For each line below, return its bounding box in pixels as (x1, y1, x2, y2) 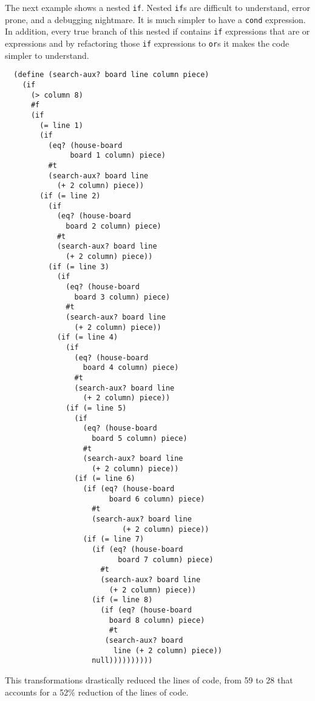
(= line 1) (39, 121, 83, 130)
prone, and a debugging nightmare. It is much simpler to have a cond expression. (5, 13, 306, 25)
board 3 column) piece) (74, 292, 171, 301)
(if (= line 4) (56, 333, 118, 342)
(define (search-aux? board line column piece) (13, 70, 209, 79)
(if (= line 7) (83, 535, 144, 544)
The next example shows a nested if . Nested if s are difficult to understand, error (5, 1, 310, 13)
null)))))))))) (92, 656, 153, 665)
